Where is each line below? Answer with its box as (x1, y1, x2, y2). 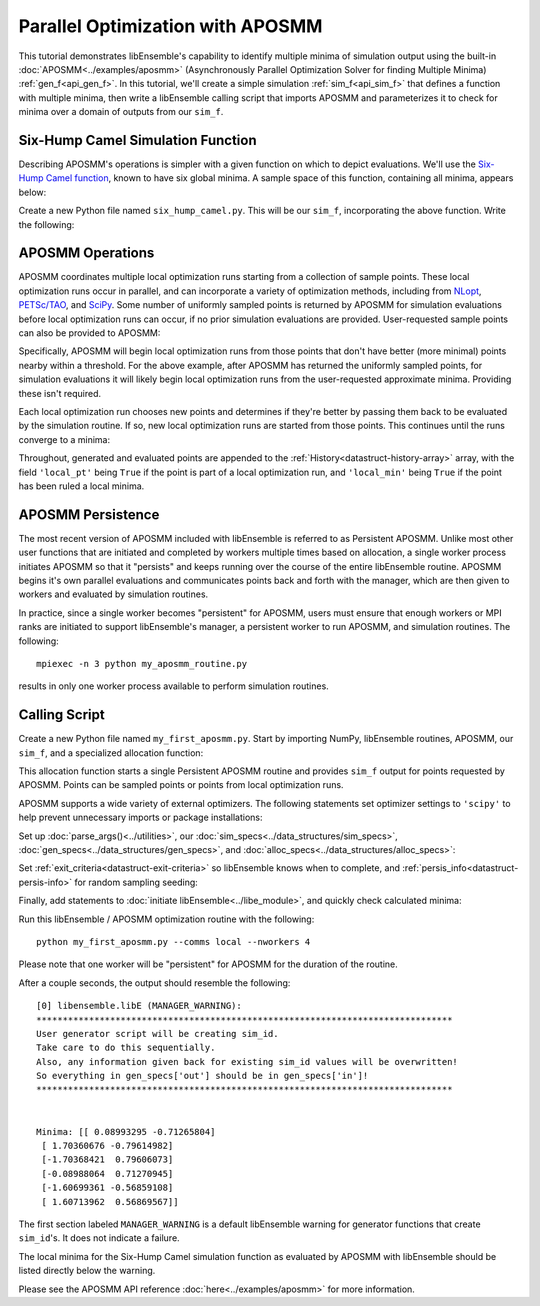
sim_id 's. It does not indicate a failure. (18, 1232, 180, 1244)
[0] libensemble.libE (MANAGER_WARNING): (36, 1000, 242, 1012)
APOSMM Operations (18, 245, 155, 262)
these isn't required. (18, 387, 102, 399)
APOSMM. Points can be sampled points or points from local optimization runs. (18, 779, 344, 791)
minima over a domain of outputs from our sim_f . (18, 106, 224, 118)
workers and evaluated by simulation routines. (18, 588, 209, 600)
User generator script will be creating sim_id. (36, 1028, 279, 1039)
